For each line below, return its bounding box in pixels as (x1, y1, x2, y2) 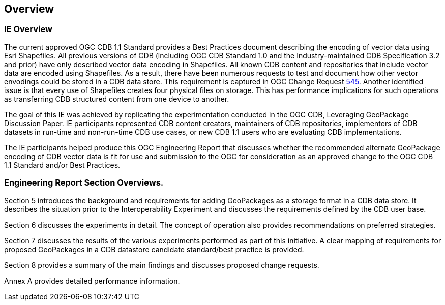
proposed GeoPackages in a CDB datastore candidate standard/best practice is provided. (4, 245, 304, 254)
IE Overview (4, 24, 52, 35)
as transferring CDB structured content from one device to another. (4, 94, 229, 103)
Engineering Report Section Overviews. (4, 177, 164, 188)
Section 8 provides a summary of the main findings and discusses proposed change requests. (4, 260, 319, 269)
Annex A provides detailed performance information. (4, 276, 180, 285)
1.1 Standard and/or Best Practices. (4, 160, 121, 169)
